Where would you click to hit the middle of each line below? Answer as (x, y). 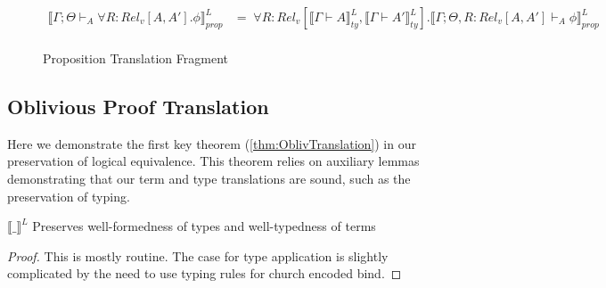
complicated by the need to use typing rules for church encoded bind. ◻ (205, 273)
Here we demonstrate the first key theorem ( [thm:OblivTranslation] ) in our (212, 143)
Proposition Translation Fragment (135, 58)
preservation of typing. (69, 196)
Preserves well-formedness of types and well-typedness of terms (204, 226)
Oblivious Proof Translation (138, 107)
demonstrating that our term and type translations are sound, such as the (209, 179)
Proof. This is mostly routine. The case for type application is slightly (198, 255)
